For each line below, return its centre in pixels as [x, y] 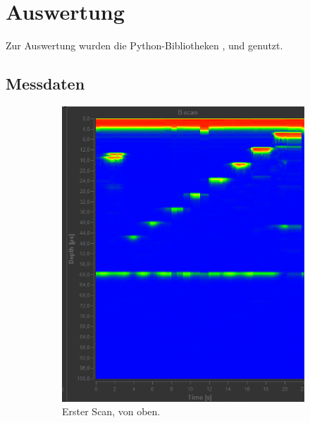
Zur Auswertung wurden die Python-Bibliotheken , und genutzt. [144, 45]
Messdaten [45, 84]
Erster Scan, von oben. [111, 411]
